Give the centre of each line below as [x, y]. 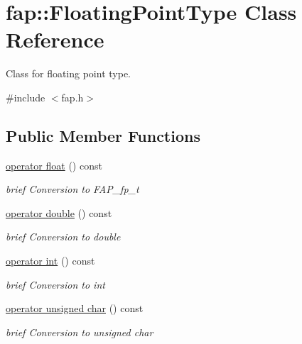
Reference [55, 39]
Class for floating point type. [68, 73]
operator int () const [50, 261]
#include [26, 97]
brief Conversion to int [55, 284]
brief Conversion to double [63, 237]
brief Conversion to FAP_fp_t [72, 189]
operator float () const [54, 165]
